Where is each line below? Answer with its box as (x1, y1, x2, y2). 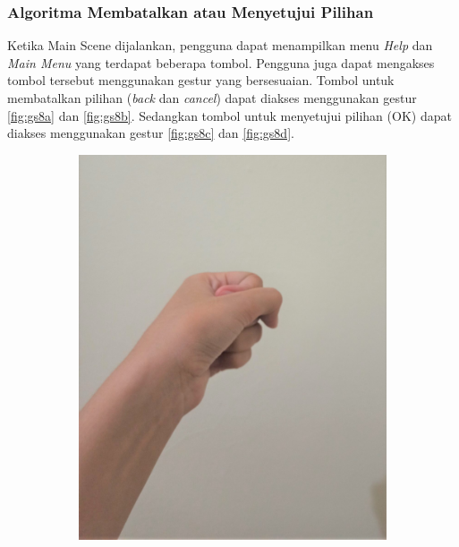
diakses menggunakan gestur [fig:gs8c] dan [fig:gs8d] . (7, 124, 294, 142)
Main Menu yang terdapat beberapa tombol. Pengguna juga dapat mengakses (7, 53, 435, 72)
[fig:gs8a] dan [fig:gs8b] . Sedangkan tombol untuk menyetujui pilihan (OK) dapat (7, 106, 452, 124)
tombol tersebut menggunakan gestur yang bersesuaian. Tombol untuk (7, 71, 395, 90)
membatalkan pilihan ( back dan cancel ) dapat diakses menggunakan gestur (7, 89, 417, 107)
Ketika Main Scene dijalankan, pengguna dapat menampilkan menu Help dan (7, 36, 433, 55)
